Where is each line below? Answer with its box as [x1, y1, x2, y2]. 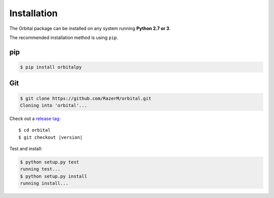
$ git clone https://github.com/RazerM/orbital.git [20, 95, 152, 101]
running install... [20, 180, 68, 186]
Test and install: [9, 146, 43, 152]
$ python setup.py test [20, 160, 80, 165]
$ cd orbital [18, 127, 51, 133]
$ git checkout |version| [18, 134, 83, 140]
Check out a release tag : [9, 115, 61, 122]
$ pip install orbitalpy [20, 64, 82, 70]
